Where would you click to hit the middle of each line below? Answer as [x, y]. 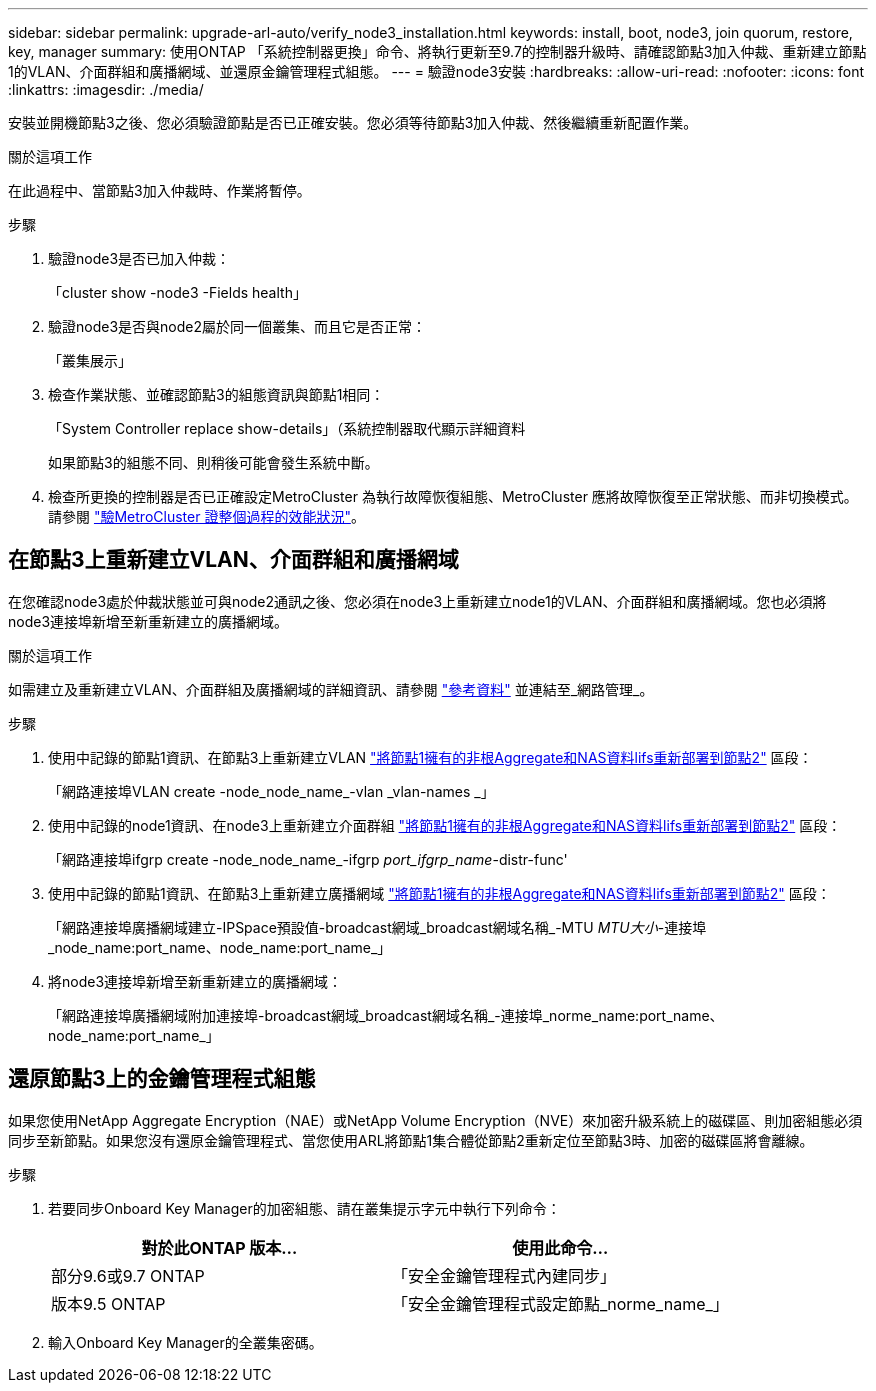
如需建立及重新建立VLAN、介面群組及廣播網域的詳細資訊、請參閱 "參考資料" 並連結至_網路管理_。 [331, 689]
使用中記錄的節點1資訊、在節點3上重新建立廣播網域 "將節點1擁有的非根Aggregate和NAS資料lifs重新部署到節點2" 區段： [439, 893]
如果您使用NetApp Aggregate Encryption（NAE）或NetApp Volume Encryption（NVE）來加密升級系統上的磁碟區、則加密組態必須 [435, 1120]
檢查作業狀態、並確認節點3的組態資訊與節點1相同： [216, 394]
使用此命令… [560, 1247]
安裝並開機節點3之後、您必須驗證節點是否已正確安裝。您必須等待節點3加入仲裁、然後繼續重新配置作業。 [353, 122]
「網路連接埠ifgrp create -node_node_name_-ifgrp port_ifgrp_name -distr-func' [308, 859]
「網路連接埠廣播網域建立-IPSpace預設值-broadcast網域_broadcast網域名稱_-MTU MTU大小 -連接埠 [377, 927]
